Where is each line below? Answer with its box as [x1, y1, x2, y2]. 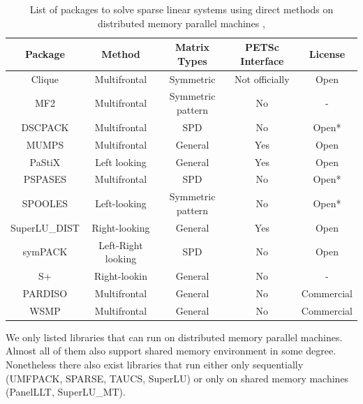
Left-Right [98, 237, 143, 252]
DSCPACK [21, 119, 69, 134]
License [309, 46, 346, 61]
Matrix [175, 40, 210, 54]
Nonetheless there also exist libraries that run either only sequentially [6, 357, 304, 371]
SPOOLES [22, 196, 68, 211]
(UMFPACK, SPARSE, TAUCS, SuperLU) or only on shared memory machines [6, 371, 349, 385]
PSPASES [23, 172, 67, 186]
